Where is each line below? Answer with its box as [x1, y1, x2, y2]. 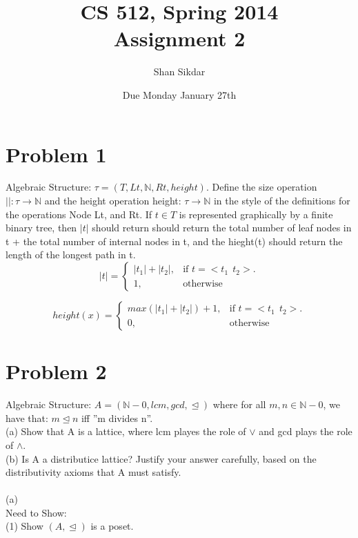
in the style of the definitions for [213, 193, 350, 208]
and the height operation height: [44, 193, 181, 208]
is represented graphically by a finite [179, 206, 333, 221]
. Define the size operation [206, 180, 317, 194]
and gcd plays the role [259, 424, 352, 439]
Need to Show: [6, 505, 67, 519]
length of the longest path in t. [6, 247, 136, 262]
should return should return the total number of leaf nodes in [92, 220, 352, 235]
